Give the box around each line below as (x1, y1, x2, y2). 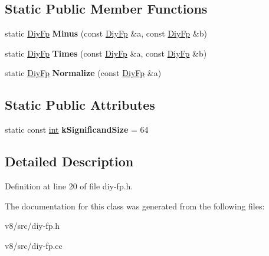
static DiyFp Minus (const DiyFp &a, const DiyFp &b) (5, 27, 207, 40)
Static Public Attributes (5, 96, 155, 114)
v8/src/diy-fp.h (5, 219, 60, 232)
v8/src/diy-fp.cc (5, 239, 63, 251)
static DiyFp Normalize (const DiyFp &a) (5, 67, 162, 79)
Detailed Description (5, 152, 134, 170)
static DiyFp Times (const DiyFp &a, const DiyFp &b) (5, 47, 207, 59)
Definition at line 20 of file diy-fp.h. (5, 179, 133, 192)
